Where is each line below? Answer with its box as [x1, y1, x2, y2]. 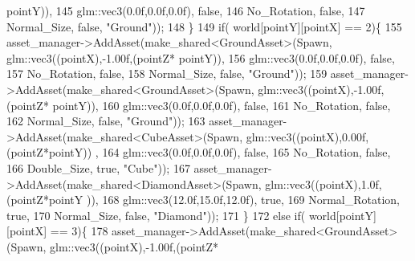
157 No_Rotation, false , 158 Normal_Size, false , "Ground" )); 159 [6, 65, 328, 82]
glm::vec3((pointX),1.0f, [265, 175, 382, 192]
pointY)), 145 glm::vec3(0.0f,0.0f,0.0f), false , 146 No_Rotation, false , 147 [6, 2, 365, 18]
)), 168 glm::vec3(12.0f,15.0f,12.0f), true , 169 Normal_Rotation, [86, 191, 400, 208]
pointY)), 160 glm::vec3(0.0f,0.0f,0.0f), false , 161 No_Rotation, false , [52, 96, 391, 113]
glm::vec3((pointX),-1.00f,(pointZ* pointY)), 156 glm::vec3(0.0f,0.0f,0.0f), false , [6, 49, 395, 66]
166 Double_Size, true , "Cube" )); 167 [6, 159, 190, 176]
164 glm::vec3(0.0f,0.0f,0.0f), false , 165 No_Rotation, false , [102, 144, 391, 161]
